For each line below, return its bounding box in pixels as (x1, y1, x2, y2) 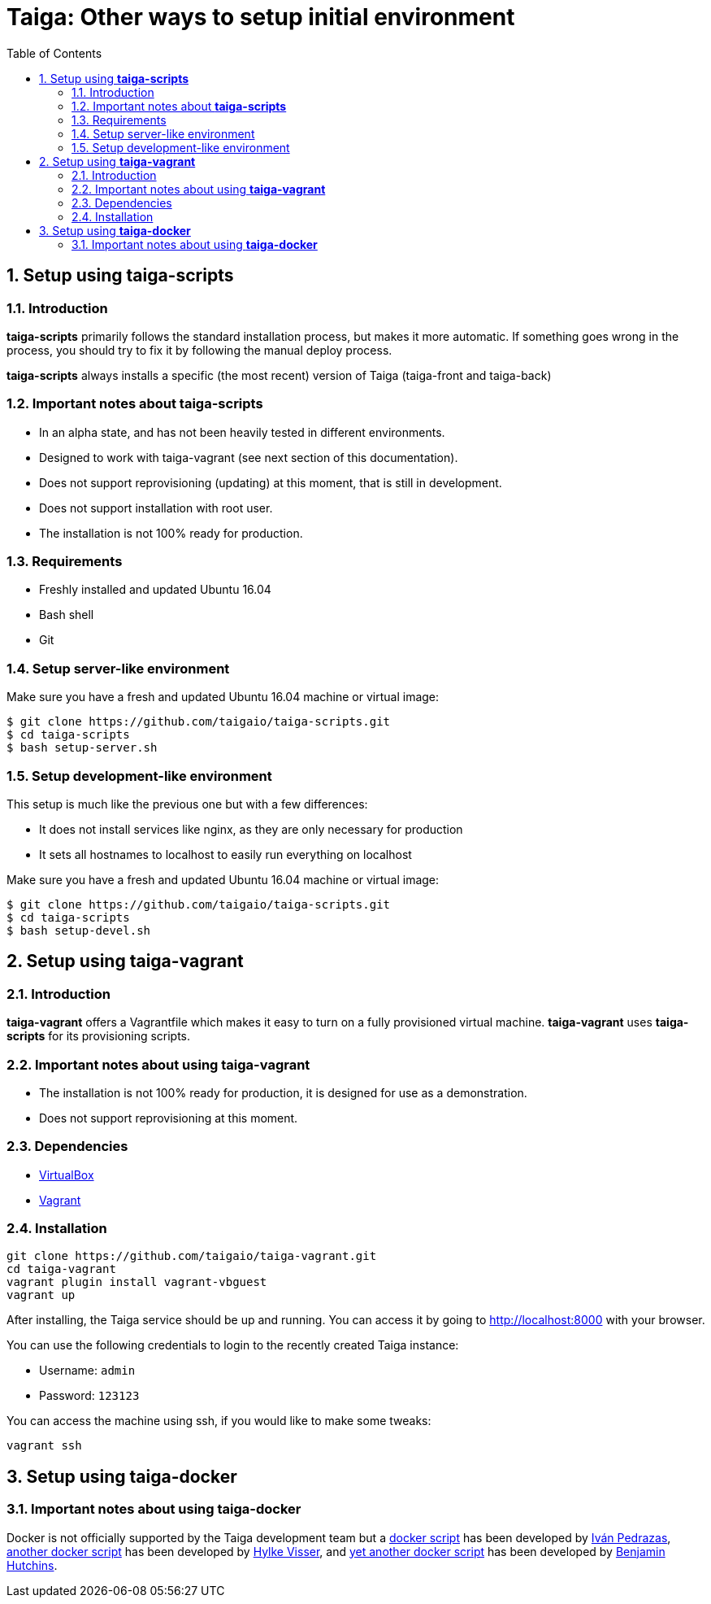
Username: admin (39, 1363, 136, 1378)
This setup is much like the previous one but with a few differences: (7, 796, 368, 811)
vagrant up (7, 1288, 76, 1302)
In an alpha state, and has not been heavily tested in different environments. (39, 425, 445, 439)
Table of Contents (7, 46, 102, 60)
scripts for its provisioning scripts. (7, 1029, 191, 1044)
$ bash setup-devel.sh (7, 923, 151, 937)
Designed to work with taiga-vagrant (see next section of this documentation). (39, 450, 458, 464)
